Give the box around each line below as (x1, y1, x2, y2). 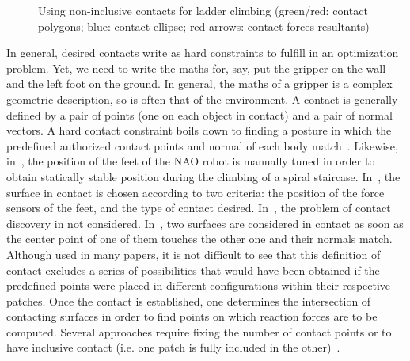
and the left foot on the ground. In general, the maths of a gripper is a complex (6, 75, 393, 92)
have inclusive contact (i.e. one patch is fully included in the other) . (6, 339, 340, 355)
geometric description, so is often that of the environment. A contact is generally (6, 90, 398, 107)
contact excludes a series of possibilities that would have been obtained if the (6, 261, 380, 278)
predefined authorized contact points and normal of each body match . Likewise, (6, 137, 398, 154)
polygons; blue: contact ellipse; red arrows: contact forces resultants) (38, 17, 370, 34)
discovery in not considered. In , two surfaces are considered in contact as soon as (6, 215, 404, 231)
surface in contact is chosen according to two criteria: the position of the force (6, 184, 385, 200)
